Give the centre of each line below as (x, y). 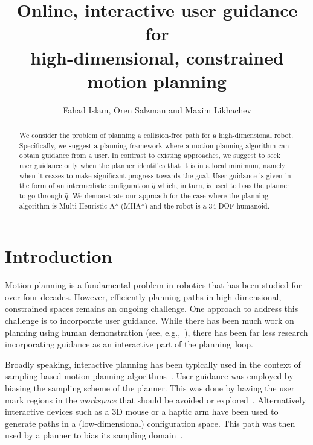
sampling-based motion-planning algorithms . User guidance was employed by (149, 376)
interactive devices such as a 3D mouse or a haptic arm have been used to (142, 412)
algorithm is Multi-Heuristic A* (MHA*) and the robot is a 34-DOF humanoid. (144, 205)
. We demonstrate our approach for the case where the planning (168, 196)
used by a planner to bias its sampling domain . (94, 435)
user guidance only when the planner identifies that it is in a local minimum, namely (152, 166)
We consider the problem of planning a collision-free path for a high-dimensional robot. (156, 135)
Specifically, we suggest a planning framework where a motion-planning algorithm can (154, 145)
